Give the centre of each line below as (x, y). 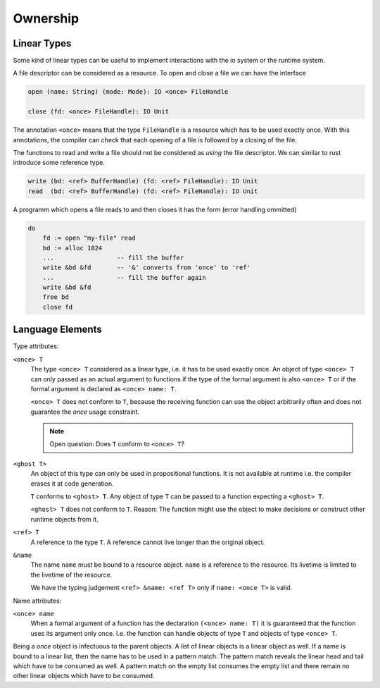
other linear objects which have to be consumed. (84, 676)
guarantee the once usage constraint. (85, 412)
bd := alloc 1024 (72, 248)
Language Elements (57, 330)
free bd (56, 297)
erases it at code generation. (72, 484)
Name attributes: (37, 601)
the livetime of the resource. (71, 575)
